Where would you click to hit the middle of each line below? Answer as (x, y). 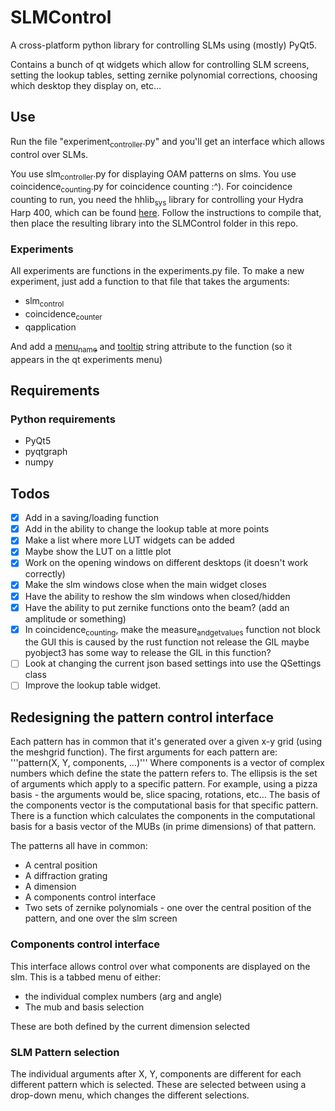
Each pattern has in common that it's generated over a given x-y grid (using (166, 742)
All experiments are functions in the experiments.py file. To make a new (157, 271)
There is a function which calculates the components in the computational (163, 816)
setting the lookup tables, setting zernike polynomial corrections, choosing (164, 75)
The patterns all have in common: (79, 846)
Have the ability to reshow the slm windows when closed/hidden (157, 596)
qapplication (50, 327)
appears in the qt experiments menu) (86, 359)
